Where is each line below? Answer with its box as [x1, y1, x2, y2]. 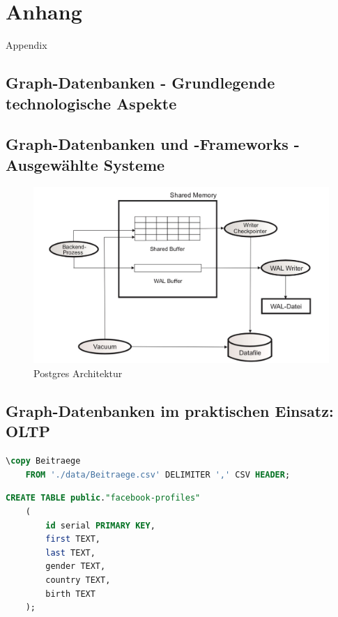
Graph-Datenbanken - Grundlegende [6, 72, 275, 93]
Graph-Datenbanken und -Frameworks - [6, 133, 300, 155]
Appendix [6, 38, 47, 52]
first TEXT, [45, 534, 101, 544]
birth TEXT [45, 588, 95, 599]
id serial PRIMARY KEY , [45, 520, 155, 531]
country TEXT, [45, 575, 111, 585]
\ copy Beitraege [6, 456, 81, 466]
